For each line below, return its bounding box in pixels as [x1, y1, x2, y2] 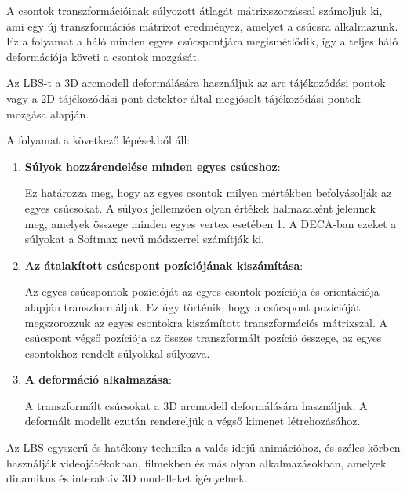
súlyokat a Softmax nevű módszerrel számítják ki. [24, 231, 264, 247]
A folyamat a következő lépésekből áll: [6, 132, 191, 148]
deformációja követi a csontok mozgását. [6, 48, 200, 64]
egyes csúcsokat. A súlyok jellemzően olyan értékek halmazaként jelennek [24, 199, 376, 216]
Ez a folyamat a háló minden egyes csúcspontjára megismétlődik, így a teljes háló [6, 33, 398, 49]
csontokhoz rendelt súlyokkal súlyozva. [24, 344, 210, 361]
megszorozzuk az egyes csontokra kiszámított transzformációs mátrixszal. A [24, 314, 388, 330]
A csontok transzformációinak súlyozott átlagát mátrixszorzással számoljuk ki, [6, 2, 383, 18]
